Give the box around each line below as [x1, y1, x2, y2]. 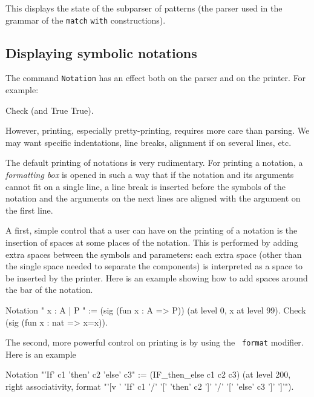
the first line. [5, 203, 53, 216]
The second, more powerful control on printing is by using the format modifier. [5, 336, 304, 349]
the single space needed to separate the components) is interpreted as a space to [5, 260, 303, 272]
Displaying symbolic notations [5, 43, 197, 62]
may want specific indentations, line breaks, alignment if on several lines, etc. [5, 136, 292, 148]
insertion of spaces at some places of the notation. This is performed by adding [5, 236, 298, 249]
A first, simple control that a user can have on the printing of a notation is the [5, 224, 298, 237]
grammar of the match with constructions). [5, 13, 166, 26]
